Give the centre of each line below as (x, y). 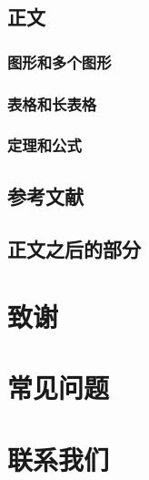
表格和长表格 (52, 103)
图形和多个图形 (60, 61)
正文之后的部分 (74, 249)
